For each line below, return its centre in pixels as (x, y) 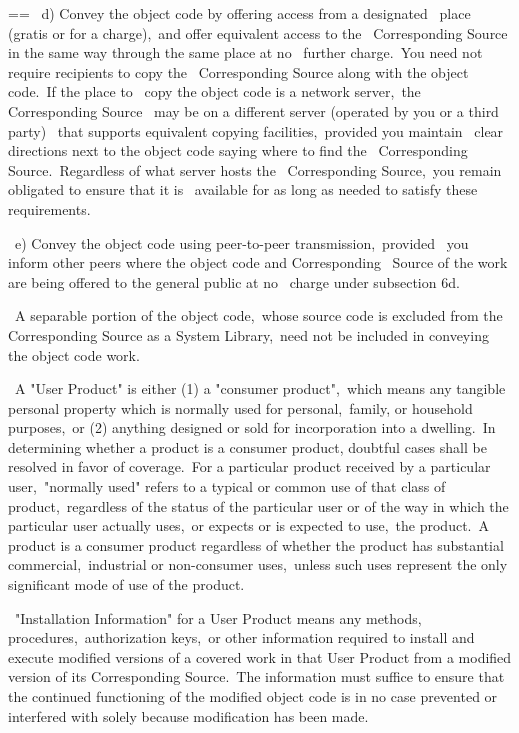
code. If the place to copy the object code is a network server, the (214, 91)
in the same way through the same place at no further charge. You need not (245, 52)
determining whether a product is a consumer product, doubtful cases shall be (247, 446)
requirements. (49, 208)
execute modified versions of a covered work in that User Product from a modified (260, 656)
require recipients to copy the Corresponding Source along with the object (238, 71)
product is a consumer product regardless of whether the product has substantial (256, 544)
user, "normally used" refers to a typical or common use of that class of (227, 486)
